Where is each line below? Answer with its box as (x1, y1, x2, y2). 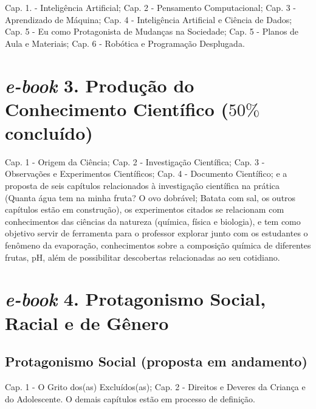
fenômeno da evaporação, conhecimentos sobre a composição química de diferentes (5, 239, 311, 252)
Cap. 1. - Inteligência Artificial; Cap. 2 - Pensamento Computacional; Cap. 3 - (5, 1, 297, 13)
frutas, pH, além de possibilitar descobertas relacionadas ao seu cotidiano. (5, 250, 280, 263)
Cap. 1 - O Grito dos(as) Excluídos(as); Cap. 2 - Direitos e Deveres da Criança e (5, 380, 306, 393)
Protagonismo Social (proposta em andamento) (5, 352, 307, 371)
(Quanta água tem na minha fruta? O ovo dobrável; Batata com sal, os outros (5, 191, 296, 204)
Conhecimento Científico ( (5, 96, 229, 121)
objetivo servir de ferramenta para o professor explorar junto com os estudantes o (5, 227, 308, 239)
